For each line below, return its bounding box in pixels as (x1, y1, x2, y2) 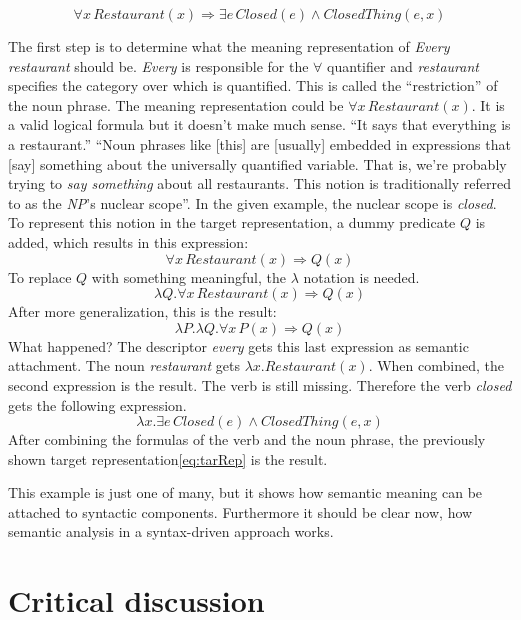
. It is (471, 94, 505, 115)
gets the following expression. (8, 394, 187, 415)
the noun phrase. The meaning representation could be (8, 94, 344, 115)
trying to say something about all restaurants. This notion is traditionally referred (8, 173, 512, 194)
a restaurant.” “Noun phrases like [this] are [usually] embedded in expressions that (8, 133, 511, 154)
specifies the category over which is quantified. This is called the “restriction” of (8, 75, 498, 96)
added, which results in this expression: (8, 231, 249, 252)
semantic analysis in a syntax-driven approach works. (8, 521, 334, 542)
